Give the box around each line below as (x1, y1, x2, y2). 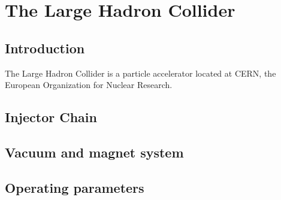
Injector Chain (5, 108, 97, 126)
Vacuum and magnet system (5, 143, 184, 161)
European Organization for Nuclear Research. (5, 78, 173, 91)
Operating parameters (5, 178, 144, 196)
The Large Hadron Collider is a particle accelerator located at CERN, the (5, 66, 276, 79)
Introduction (5, 38, 85, 57)
